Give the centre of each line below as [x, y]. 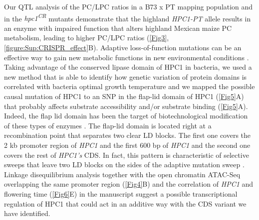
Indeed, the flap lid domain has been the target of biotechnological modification [126, 116]
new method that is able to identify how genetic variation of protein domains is [126, 76]
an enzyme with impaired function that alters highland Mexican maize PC [118, 28]
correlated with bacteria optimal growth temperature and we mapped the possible [129, 86]
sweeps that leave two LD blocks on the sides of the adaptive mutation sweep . [124, 165]
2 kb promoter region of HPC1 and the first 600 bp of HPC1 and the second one [127, 145]
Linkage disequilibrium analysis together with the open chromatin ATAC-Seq [122, 174]
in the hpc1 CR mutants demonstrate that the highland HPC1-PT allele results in [128, 17]
